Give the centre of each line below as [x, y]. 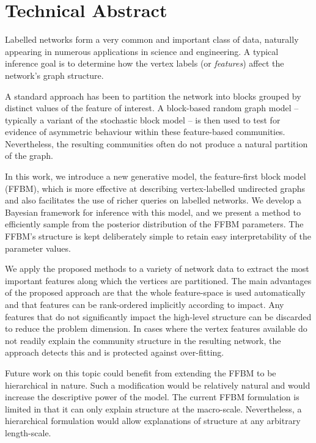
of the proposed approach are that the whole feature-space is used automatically [155, 292]
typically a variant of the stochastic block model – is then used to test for [143, 119]
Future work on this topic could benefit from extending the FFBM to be [141, 372]
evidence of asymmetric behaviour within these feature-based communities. [145, 132]
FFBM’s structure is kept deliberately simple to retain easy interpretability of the [158, 236]
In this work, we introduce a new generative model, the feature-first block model [156, 176]
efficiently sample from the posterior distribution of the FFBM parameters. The [154, 224]
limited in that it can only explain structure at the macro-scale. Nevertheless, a [153, 408]
